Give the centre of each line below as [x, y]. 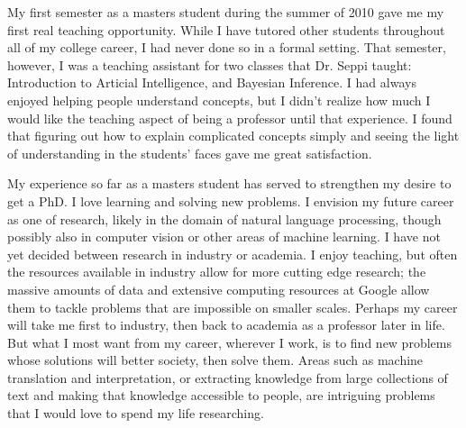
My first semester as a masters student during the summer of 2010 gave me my [226, 12]
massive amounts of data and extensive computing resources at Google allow [219, 289]
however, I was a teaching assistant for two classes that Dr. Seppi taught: [210, 64]
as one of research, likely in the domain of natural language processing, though [224, 219]
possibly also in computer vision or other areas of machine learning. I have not [224, 237]
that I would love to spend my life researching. [136, 413]
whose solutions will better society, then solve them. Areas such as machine [215, 360]
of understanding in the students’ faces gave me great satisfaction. [190, 153]
